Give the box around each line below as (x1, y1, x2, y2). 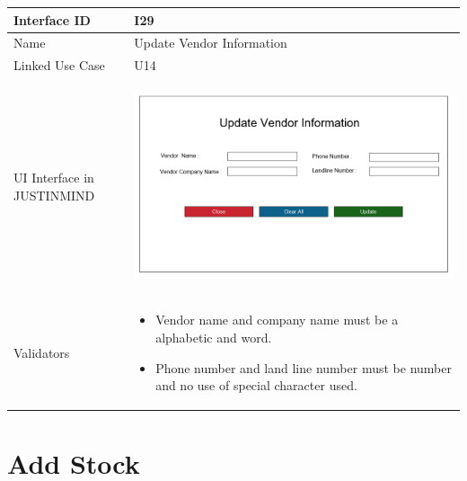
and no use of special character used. (155, 376, 357, 395)
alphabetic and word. (155, 327, 272, 346)
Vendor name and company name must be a (155, 310, 399, 329)
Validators (13, 343, 70, 361)
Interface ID (13, 10, 91, 29)
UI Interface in (13, 167, 94, 186)
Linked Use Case (13, 56, 105, 75)
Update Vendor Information (134, 33, 287, 52)
